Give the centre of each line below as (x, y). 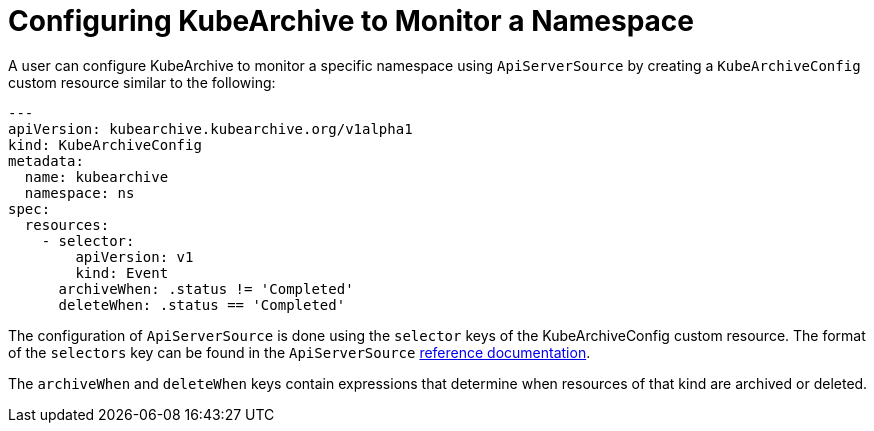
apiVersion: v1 (134, 256)
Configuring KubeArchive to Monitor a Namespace (351, 21)
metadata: (46, 160)
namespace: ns (79, 192)
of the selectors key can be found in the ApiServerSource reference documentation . (299, 352)
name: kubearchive (96, 176)
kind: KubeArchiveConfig (105, 144)
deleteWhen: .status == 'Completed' (202, 304)
